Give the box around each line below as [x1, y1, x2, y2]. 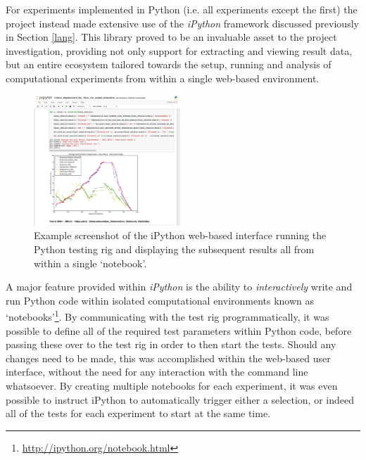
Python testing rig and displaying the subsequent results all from [34, 241, 315, 256]
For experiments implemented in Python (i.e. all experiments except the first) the [6, 2, 358, 16]
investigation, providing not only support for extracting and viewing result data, [6, 43, 353, 58]
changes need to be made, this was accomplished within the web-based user [6, 350, 331, 365]
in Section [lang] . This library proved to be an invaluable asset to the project [6, 30, 337, 44]
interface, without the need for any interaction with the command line [6, 364, 308, 379]
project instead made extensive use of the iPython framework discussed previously [6, 15, 359, 30]
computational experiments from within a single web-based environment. [6, 70, 320, 85]
